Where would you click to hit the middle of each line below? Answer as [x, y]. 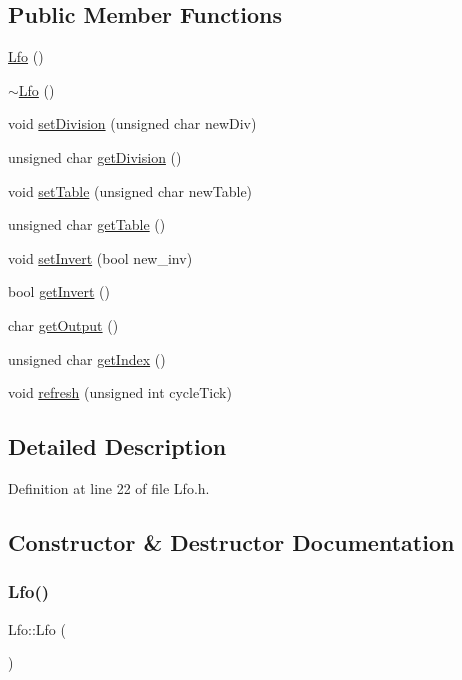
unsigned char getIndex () [87, 358]
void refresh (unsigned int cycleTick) [120, 392]
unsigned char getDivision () [95, 156]
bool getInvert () [59, 291]
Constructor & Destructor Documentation [231, 541]
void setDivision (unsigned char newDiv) [132, 123]
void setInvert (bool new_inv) [100, 257]
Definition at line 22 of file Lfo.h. [109, 487]
